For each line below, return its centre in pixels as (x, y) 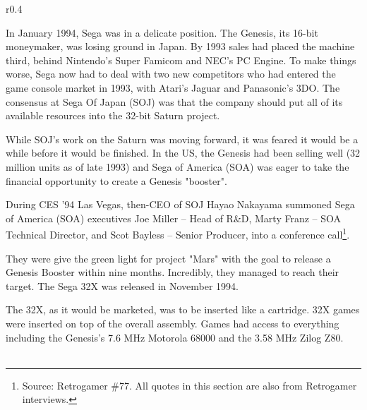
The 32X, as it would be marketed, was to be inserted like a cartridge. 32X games (183, 309)
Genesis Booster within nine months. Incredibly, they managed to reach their (173, 272)
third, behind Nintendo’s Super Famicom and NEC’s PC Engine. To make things (181, 60)
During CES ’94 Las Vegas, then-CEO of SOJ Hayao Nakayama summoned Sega (180, 204)
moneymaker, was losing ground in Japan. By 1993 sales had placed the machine (180, 46)
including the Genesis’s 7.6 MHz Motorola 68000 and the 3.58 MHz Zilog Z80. (175, 337)
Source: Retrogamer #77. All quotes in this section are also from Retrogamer (189, 385)
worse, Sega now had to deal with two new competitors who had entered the (171, 74)
